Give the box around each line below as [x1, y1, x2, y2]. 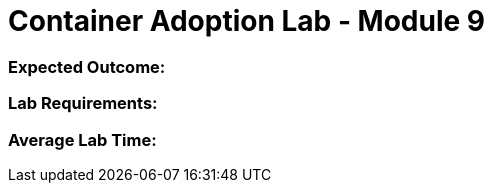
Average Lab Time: [8, 129, 157, 150]
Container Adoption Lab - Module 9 [8, 4, 486, 38]
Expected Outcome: [8, 56, 166, 77]
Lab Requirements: [8, 93, 158, 114]
